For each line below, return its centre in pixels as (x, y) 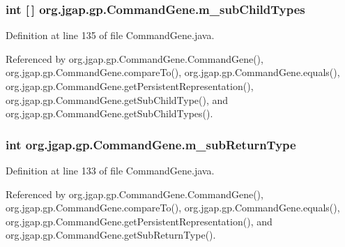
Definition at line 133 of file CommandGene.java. (110, 170)
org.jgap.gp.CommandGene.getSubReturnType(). (111, 235)
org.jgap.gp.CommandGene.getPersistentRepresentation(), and (139, 221)
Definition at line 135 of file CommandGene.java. (110, 35)
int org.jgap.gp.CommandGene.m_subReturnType (151, 144)
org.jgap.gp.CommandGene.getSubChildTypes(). (109, 113)
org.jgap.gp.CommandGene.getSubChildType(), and (117, 99)
